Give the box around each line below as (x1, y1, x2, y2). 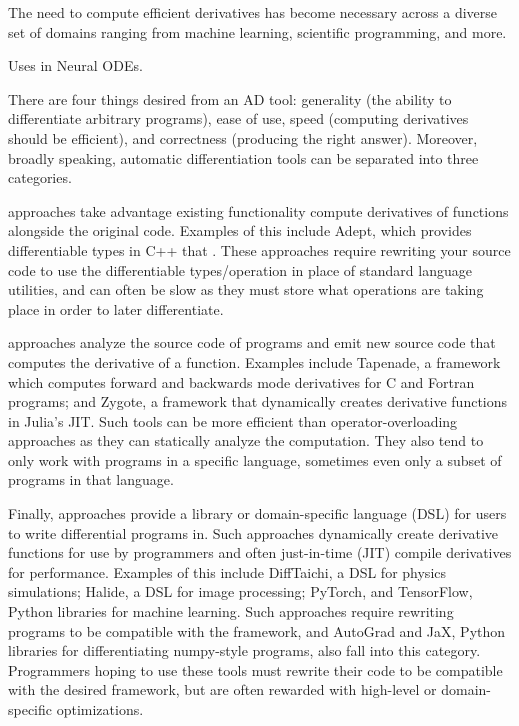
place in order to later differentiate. (8, 298, 224, 319)
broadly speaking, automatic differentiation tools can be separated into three (8, 147, 479, 168)
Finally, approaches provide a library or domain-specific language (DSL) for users (8, 503, 507, 524)
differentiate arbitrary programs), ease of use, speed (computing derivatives (8, 108, 469, 129)
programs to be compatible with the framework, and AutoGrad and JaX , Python (8, 620, 506, 641)
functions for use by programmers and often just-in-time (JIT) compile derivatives (8, 542, 512, 563)
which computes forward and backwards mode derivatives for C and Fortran (8, 371, 475, 392)
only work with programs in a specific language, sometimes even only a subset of (8, 449, 502, 470)
